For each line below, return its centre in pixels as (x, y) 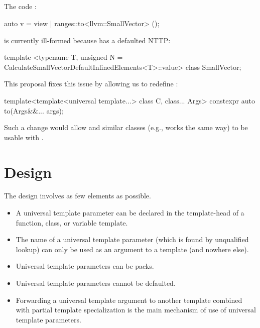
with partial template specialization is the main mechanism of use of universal (136, 310)
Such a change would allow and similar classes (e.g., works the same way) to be (126, 127)
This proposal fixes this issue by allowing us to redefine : (91, 84)
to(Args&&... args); (34, 110)
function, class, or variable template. (72, 222)
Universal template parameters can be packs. (85, 266)
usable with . (24, 137)
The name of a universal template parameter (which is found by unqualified (132, 239)
